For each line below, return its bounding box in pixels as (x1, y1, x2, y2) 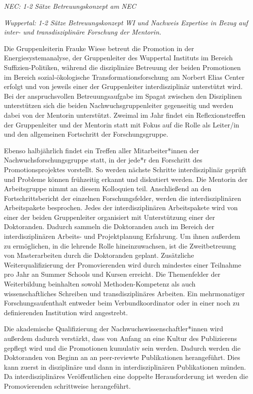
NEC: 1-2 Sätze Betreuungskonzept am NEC (4, 1, 136, 11)
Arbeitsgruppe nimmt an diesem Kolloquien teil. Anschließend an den (4, 183, 211, 194)
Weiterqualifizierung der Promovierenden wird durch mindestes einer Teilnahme (4, 259, 241, 269)
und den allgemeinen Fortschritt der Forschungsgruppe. (4, 129, 169, 139)
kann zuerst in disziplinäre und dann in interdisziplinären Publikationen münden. (4, 361, 246, 372)
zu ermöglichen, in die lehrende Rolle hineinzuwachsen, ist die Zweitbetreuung (4, 240, 236, 251)
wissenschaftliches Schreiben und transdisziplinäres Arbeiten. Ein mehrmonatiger (4, 288, 245, 298)
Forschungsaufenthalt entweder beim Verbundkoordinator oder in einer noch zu (4, 298, 240, 308)
